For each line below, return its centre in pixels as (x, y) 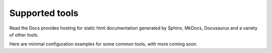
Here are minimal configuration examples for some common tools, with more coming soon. (104, 44)
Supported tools (44, 13)
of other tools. (24, 34)
